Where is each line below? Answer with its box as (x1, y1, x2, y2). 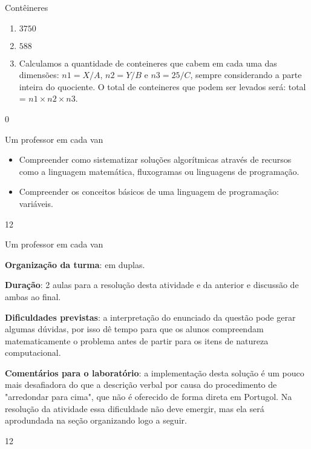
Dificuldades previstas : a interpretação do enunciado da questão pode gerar (5, 310, 296, 323)
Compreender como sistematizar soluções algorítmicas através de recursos (19, 153, 292, 166)
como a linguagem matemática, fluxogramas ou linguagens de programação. (19, 165, 300, 177)
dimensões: (19, 68, 59, 81)
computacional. (5, 346, 61, 359)
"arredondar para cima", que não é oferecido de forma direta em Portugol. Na (5, 390, 292, 403)
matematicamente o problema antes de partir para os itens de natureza (5, 334, 269, 347)
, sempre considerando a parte (190, 68, 302, 81)
